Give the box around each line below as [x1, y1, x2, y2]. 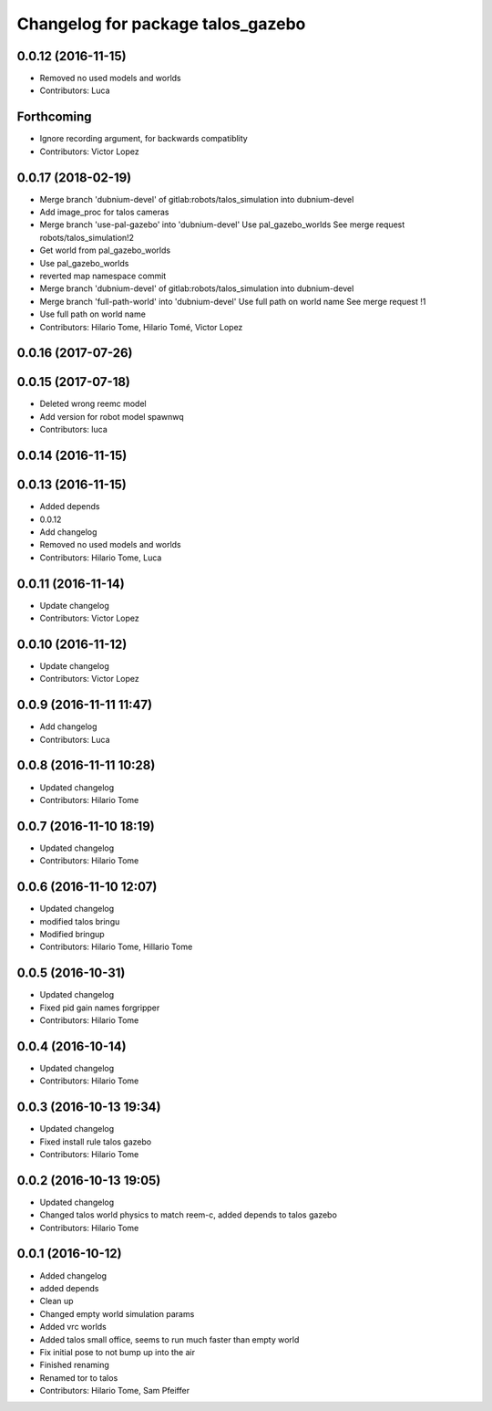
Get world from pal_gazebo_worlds [39, 245, 171, 256]
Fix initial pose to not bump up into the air [39, 1346, 196, 1357]
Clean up [39, 1296, 74, 1307]
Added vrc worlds [39, 1322, 107, 1333]
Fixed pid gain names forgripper [39, 1002, 160, 1013]
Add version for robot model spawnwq [39, 411, 184, 422]
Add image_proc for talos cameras [39, 206, 169, 218]
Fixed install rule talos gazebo [39, 1136, 152, 1147]
